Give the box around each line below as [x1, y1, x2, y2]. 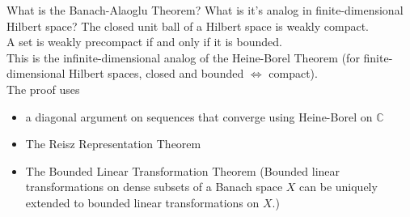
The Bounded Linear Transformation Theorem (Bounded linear [25, 162, 340, 179]
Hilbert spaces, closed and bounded [69, 65, 244, 82]
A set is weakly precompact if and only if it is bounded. [6, 33, 282, 50]
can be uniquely [299, 178, 378, 195]
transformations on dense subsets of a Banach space [25, 178, 283, 195]
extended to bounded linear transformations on [25, 194, 260, 211]
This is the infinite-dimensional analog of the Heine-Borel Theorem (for [6, 49, 360, 66]
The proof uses [6, 80, 80, 97]
